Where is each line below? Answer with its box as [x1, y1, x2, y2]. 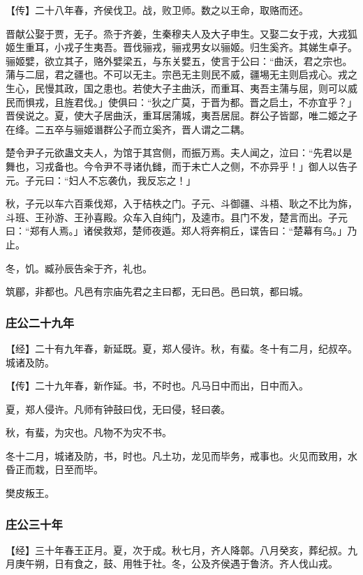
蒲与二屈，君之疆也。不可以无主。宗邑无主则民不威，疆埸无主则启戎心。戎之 [6, 67, 357, 82]
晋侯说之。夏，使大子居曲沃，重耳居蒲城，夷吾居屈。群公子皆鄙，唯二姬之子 [6, 108, 357, 123]
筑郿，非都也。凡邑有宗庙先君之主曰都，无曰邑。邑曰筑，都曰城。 [6, 284, 309, 299]
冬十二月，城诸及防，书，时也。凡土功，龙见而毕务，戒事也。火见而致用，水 [6, 448, 357, 463]
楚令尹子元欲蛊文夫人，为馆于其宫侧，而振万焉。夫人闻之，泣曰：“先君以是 [6, 145, 353, 160]
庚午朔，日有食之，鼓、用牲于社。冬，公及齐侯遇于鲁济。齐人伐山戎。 [15, 556, 338, 571]
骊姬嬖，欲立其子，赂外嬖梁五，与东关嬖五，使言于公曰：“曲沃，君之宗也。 [6, 53, 353, 68]
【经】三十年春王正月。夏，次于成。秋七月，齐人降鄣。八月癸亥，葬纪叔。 [6, 542, 348, 557]
